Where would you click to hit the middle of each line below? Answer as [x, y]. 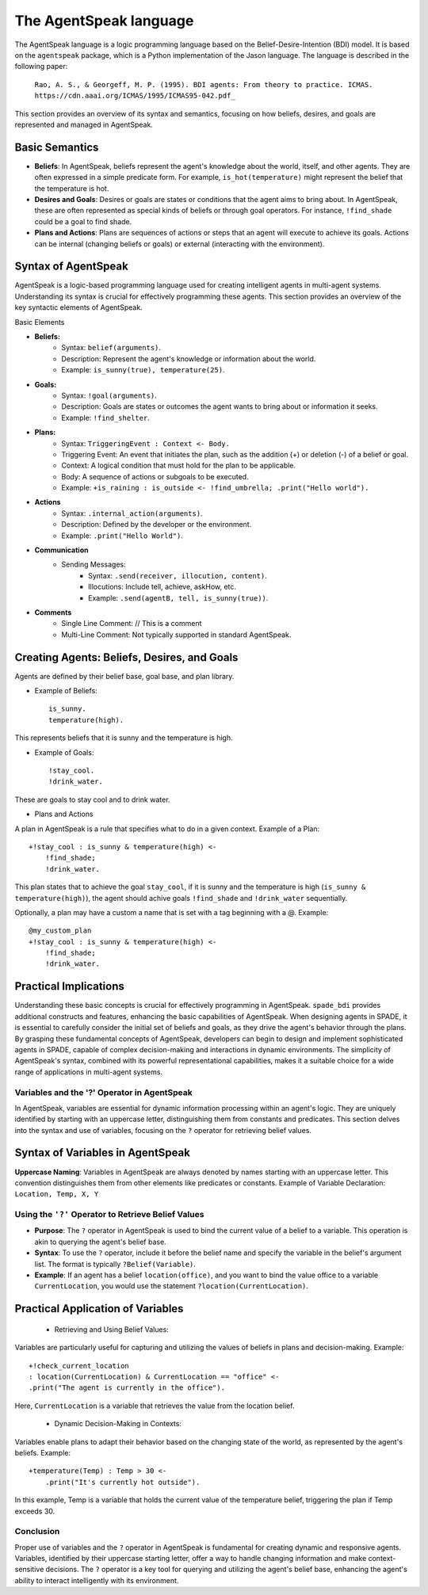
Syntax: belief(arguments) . [111, 348]
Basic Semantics [57, 147]
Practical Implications [69, 986]
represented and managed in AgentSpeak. [84, 124]
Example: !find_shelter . [105, 418]
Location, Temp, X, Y [57, 1194]
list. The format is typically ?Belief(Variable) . [115, 1264]
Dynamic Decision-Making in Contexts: [118, 1424]
